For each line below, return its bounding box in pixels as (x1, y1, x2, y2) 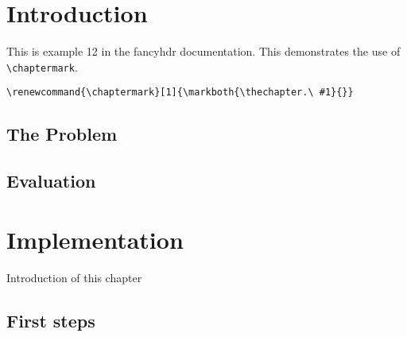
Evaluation (6, 168, 96, 193)
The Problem (6, 122, 118, 146)
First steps (6, 308, 95, 332)
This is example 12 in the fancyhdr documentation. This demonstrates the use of (6, 43, 401, 60)
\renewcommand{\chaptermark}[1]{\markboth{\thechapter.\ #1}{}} (6, 87, 354, 99)
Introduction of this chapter (6, 269, 142, 285)
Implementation (6, 223, 184, 255)
